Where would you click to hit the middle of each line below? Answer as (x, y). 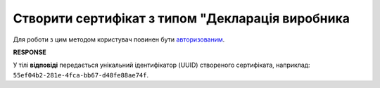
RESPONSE (30, 52)
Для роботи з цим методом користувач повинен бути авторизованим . (119, 39)
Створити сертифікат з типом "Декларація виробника (181, 18)
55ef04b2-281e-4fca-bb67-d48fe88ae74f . (81, 75)
